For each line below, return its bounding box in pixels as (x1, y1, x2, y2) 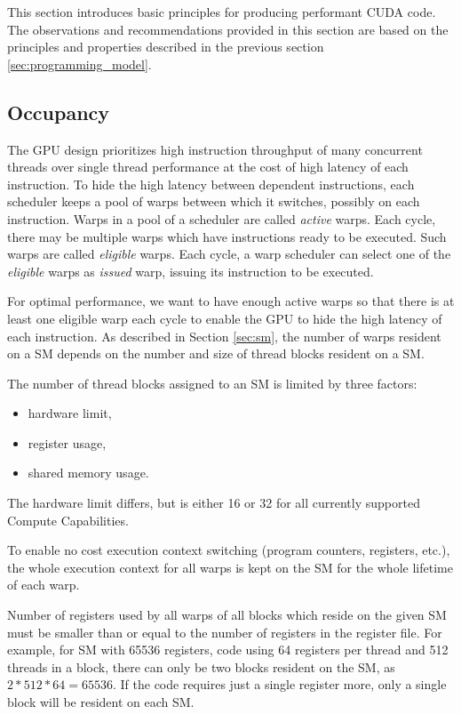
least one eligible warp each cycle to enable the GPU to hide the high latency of (7, 309, 442, 327)
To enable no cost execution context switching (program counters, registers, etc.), (7, 541, 450, 559)
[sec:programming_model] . (7, 54, 152, 73)
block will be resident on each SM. (7, 693, 195, 711)
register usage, (28, 433, 107, 452)
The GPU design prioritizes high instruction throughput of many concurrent (7, 140, 423, 158)
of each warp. (7, 575, 80, 594)
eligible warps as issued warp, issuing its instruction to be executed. (7, 261, 374, 280)
